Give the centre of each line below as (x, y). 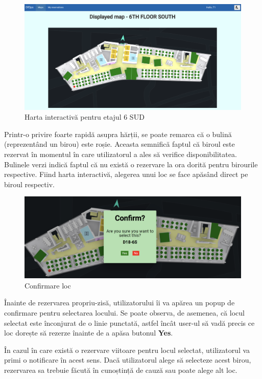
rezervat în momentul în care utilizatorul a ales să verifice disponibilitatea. (121, 154)
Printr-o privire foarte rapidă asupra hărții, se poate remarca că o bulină (118, 134)
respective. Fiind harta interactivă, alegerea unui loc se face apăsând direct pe (126, 174)
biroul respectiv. (29, 184)
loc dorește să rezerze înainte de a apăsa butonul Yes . (89, 333)
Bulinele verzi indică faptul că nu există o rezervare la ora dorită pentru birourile (131, 164)
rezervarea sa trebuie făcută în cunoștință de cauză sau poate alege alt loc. (121, 370)
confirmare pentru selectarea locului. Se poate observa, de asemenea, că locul (124, 312)
